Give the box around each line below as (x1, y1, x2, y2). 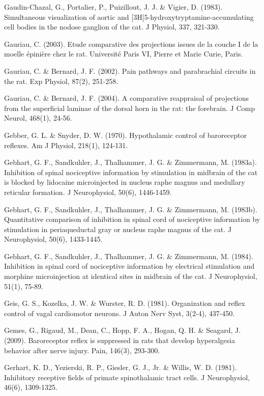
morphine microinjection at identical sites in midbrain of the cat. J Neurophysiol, (4, 271, 257, 281)
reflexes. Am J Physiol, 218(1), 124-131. (4, 139, 128, 150)
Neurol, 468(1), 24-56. (4, 112, 72, 123)
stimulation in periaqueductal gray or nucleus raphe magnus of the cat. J (4, 223, 232, 234)
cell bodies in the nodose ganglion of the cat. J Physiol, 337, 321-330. (4, 21, 220, 32)
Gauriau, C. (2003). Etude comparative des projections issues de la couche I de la (4, 38, 258, 49)
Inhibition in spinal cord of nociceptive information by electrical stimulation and (4, 261, 255, 271)
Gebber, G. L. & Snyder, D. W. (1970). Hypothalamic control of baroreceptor (4, 129, 247, 140)
